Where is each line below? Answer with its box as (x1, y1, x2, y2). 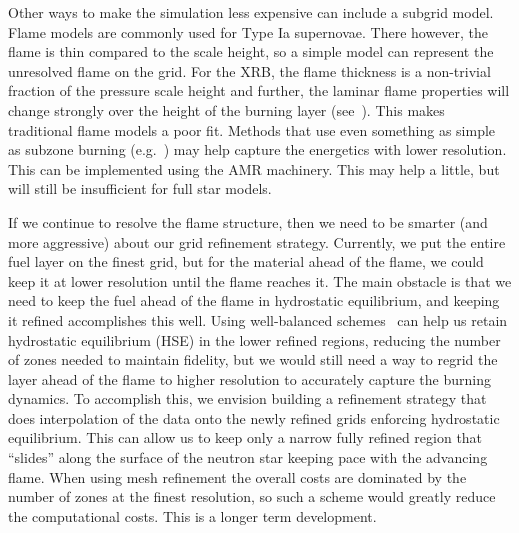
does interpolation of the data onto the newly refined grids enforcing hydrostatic (8, 407, 500, 428)
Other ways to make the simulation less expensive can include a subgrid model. (8, 2, 494, 22)
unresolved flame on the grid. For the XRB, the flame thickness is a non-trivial (8, 60, 491, 81)
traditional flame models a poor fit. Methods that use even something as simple (8, 119, 496, 140)
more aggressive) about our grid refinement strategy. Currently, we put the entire (8, 231, 506, 252)
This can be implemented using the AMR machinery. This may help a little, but (8, 158, 500, 179)
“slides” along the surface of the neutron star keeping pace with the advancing (8, 447, 488, 468)
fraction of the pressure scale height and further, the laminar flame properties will (8, 80, 510, 101)
